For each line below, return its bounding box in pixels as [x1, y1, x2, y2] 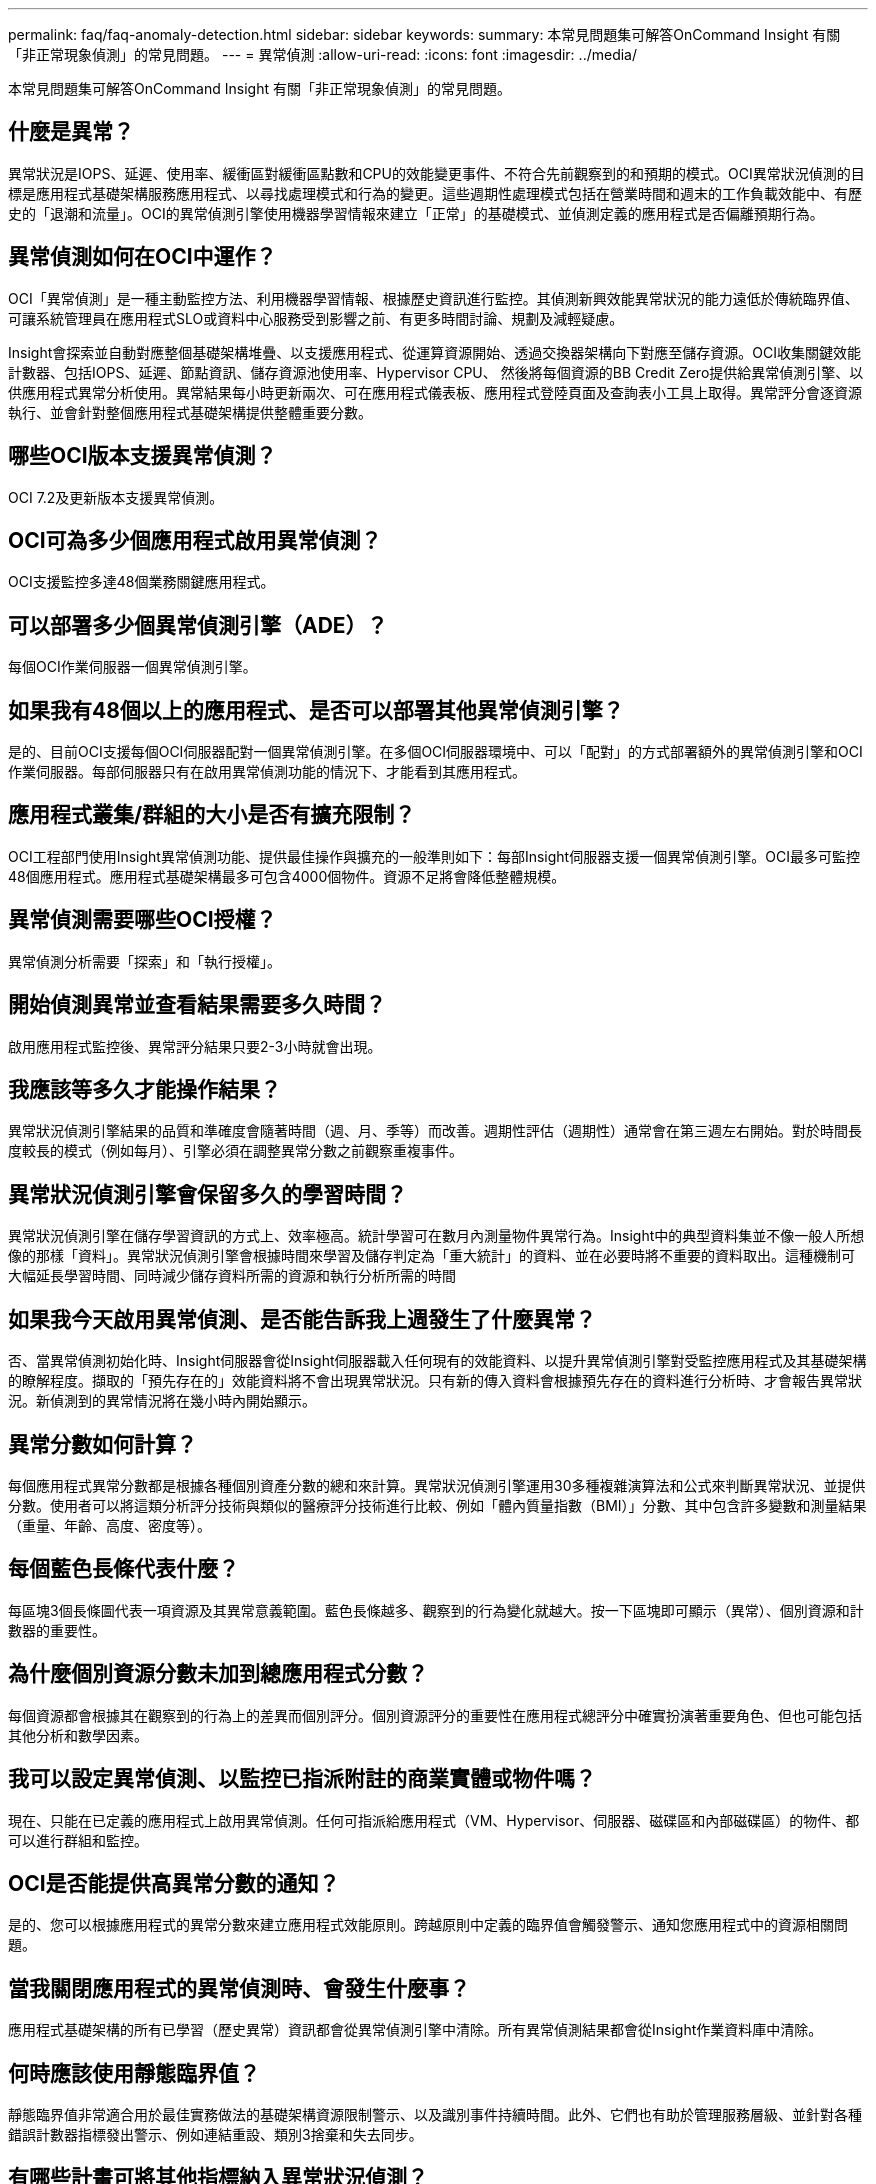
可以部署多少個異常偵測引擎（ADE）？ [8, 612, 388, 638]
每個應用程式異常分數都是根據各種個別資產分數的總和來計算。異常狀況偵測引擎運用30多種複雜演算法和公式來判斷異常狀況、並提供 [8, 1476, 866, 1494]
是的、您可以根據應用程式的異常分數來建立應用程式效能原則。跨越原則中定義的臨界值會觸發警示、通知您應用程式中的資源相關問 [8, 1916, 848, 1934]
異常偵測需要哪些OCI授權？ [8, 907, 277, 933]
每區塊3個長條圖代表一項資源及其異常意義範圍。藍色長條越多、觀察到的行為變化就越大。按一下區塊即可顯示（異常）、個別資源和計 [8, 1601, 864, 1619]
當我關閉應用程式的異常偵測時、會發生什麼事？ [8, 1975, 470, 2001]
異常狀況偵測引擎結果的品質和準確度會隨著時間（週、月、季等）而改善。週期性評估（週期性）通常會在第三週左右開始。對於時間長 [8, 1122, 862, 1140]
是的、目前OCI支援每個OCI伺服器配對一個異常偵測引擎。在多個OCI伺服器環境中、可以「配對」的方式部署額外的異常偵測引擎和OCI [8, 743, 863, 761]
